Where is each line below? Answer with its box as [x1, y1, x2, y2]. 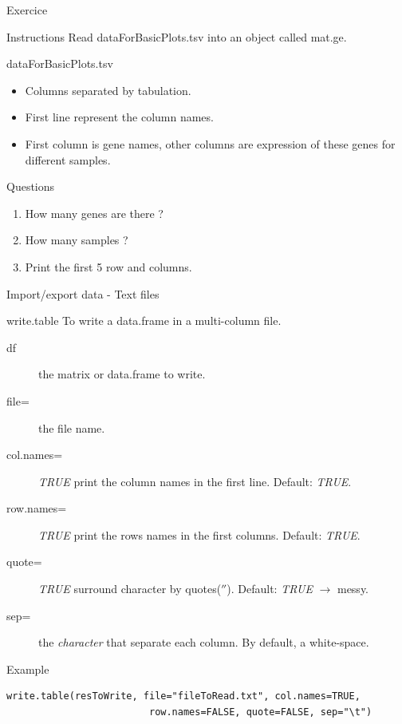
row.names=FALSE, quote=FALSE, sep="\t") [148, 706, 372, 718]
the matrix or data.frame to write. [38, 366, 206, 382]
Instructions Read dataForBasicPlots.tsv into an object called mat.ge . [6, 28, 347, 45]
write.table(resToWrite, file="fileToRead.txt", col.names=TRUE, [6, 690, 361, 702]
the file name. [38, 419, 105, 436]
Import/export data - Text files [6, 285, 160, 302]
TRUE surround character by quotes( [38, 580, 222, 597]
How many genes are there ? [25, 204, 164, 221]
